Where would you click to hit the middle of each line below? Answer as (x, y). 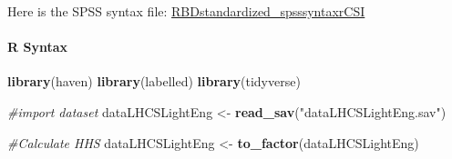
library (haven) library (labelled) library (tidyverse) (154, 81)
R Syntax (37, 47)
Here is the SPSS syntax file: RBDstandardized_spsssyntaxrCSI (186, 11)
